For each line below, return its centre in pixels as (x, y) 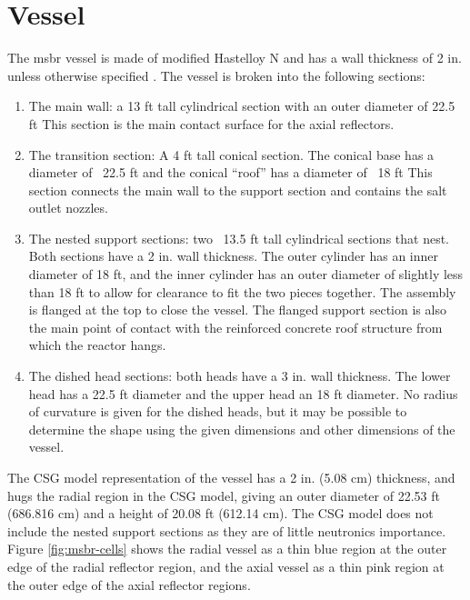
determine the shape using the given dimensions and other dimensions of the (242, 429)
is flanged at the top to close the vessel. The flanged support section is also (237, 310)
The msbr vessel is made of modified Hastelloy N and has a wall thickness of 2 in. (235, 58)
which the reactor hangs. (97, 345)
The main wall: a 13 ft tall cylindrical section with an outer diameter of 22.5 (242, 106)
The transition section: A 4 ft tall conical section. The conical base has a (231, 154)
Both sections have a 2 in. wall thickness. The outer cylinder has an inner (234, 256)
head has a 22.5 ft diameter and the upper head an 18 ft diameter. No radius (243, 393)
